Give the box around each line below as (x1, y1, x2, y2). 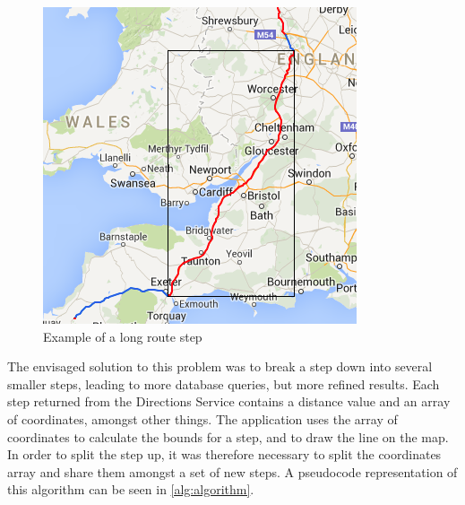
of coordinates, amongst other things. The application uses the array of (7, 409, 398, 428)
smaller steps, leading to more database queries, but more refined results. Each (7, 374, 440, 393)
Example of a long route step (43, 327, 202, 345)
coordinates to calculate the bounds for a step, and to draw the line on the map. (7, 427, 449, 446)
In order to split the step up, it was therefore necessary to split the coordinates (7, 445, 442, 464)
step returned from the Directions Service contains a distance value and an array (7, 392, 451, 411)
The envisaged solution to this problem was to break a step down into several (7, 357, 433, 376)
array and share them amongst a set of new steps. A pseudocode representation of (7, 462, 458, 481)
